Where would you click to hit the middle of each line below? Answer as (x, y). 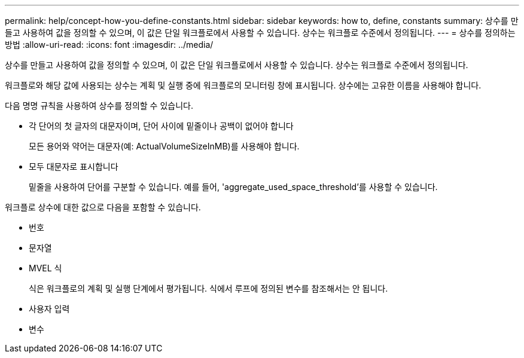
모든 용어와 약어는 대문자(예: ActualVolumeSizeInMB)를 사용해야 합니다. (164, 146)
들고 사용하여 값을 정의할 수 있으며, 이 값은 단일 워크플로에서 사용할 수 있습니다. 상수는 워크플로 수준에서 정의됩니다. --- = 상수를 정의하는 (260, 33)
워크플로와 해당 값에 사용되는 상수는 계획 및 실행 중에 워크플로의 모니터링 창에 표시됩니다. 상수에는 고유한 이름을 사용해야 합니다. (243, 85)
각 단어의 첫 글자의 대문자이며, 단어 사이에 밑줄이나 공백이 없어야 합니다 (161, 126)
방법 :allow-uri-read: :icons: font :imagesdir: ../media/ (109, 45)
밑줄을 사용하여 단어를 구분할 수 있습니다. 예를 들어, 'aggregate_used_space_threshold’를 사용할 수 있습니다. (233, 187)
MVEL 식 (45, 268)
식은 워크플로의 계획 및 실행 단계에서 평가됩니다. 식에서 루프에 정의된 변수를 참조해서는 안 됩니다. (208, 288)
